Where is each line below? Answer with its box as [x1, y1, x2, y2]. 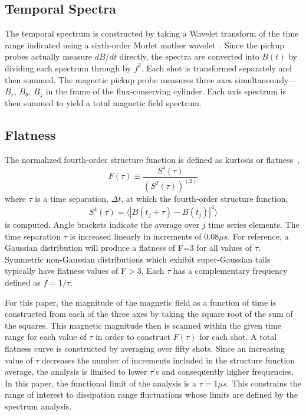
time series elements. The [208, 218, 300, 231]
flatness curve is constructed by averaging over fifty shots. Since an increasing [5, 342, 285, 355]
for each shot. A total [199, 330, 277, 343]
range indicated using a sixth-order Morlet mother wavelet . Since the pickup [5, 38, 285, 51]
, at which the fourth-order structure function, [121, 192, 288, 204]
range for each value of [5, 330, 87, 343]
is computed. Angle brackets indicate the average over [5, 218, 200, 231]
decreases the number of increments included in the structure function [41, 353, 295, 366]
